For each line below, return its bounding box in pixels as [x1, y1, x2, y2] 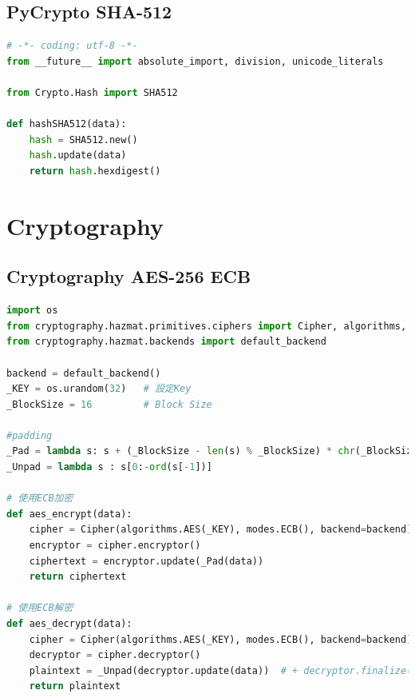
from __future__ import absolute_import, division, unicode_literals [6, 55, 384, 67]
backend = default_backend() [6, 367, 161, 379]
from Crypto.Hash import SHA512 [6, 86, 178, 98]
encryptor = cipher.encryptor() [29, 540, 201, 552]
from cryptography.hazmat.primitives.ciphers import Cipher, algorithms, [6, 320, 407, 332]
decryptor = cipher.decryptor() [29, 649, 201, 661]
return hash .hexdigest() [29, 165, 161, 177]
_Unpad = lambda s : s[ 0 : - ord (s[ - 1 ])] [6, 461, 212, 473]
